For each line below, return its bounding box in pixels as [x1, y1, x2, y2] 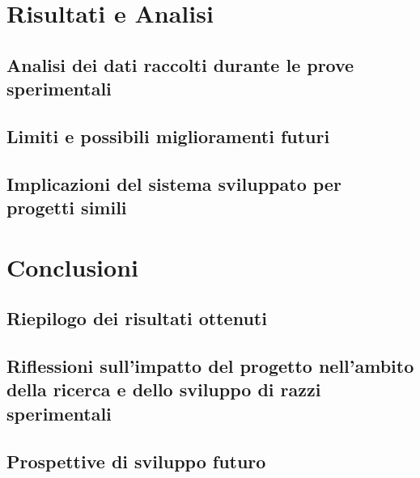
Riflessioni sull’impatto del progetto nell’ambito [6, 353, 414, 379]
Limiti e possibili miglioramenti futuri [6, 123, 330, 148]
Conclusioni [6, 250, 138, 283]
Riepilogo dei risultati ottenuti [6, 306, 267, 331]
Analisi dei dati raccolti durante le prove [6, 52, 354, 77]
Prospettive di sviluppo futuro [6, 448, 266, 473]
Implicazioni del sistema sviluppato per [6, 171, 342, 196]
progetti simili [6, 195, 127, 220]
